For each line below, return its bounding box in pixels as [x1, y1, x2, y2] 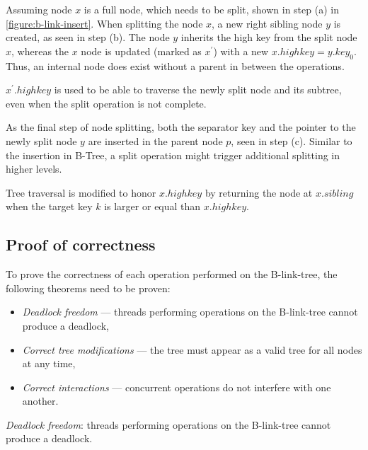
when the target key [6, 199, 93, 214]
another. [22, 393, 59, 408]
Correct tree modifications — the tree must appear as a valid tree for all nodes [22, 342, 362, 357]
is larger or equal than [104, 199, 201, 214]
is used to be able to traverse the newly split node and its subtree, [54, 82, 342, 97]
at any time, [22, 356, 76, 371]
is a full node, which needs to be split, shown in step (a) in [84, 2, 339, 16]
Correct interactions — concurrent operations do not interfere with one [22, 379, 331, 394]
